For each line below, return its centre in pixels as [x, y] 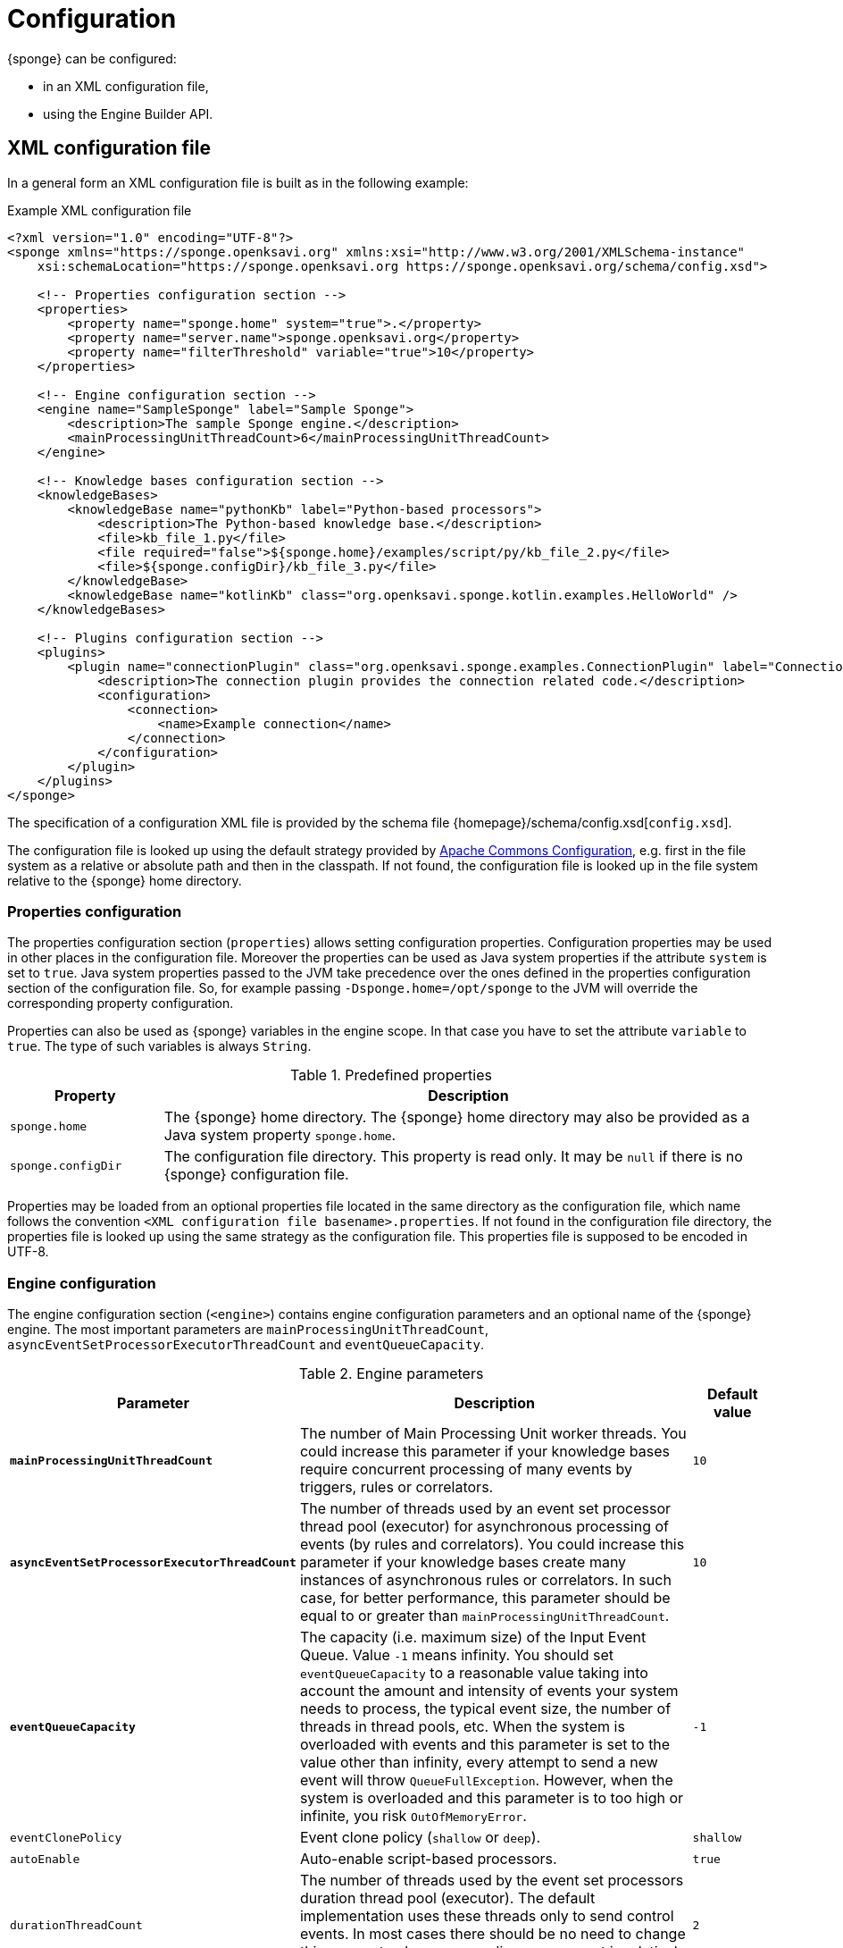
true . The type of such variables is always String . [159, 1046]
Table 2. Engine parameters [391, 1374]
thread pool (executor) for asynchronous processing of [484, 1527]
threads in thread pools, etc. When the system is [462, 1727]
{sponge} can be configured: [92, 58]
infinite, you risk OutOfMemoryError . [413, 1816]
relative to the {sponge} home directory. [125, 880]
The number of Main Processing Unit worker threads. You [493, 1434]
